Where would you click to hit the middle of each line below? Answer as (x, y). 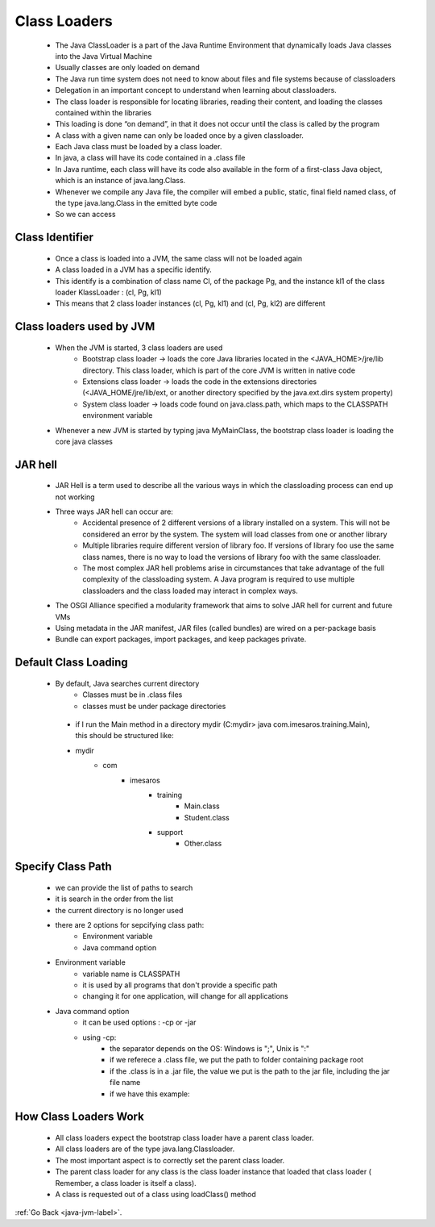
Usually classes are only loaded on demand (128, 68)
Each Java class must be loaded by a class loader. (139, 147)
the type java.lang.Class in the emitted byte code (136, 203)
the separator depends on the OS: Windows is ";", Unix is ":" (210, 1048)
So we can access (85, 215)
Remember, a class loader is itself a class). (126, 1183)
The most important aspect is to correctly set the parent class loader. (170, 1160)
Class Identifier (54, 238)
